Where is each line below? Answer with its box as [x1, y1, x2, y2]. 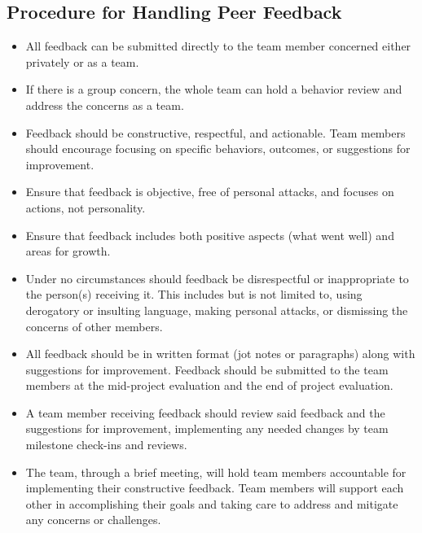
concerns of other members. [25, 317, 163, 334]
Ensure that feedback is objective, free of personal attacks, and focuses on [25, 183, 394, 200]
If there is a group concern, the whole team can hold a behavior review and [25, 81, 402, 98]
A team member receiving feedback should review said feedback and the [25, 404, 385, 421]
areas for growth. [25, 242, 111, 260]
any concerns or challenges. [25, 511, 161, 528]
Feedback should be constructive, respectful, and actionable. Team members [25, 124, 406, 141]
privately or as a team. [25, 53, 139, 70]
